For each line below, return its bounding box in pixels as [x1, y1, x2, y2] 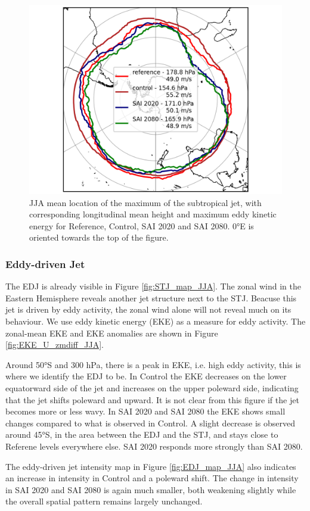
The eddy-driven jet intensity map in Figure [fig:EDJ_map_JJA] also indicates [5, 460, 296, 472]
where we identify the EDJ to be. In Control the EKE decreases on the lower [5, 370, 287, 382]
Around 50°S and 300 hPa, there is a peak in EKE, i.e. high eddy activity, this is [5, 358, 301, 370]
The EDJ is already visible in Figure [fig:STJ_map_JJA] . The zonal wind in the [5, 280, 301, 292]
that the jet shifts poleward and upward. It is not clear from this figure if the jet [5, 393, 299, 406]
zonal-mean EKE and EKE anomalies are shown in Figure [5, 326, 218, 339]
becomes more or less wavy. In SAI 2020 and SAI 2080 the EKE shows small [5, 405, 286, 417]
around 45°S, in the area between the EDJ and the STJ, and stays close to [5, 428, 278, 441]
